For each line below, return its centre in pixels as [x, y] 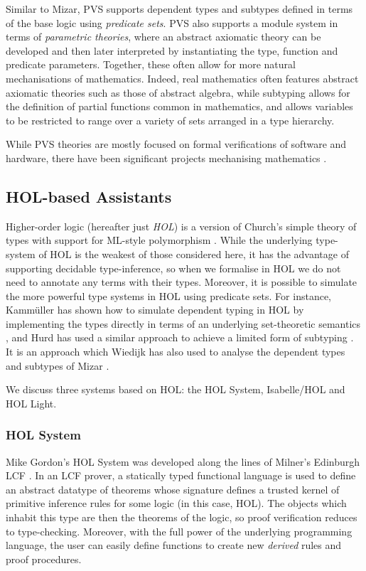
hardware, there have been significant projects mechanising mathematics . [166, 158]
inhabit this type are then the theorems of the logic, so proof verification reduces [182, 517]
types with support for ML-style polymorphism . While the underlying [159, 240]
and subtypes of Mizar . [58, 365]
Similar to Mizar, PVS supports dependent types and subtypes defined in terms [179, 9]
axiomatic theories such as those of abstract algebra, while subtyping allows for [178, 92]
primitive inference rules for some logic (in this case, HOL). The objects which [176, 503]
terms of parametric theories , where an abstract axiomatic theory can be [163, 37]
